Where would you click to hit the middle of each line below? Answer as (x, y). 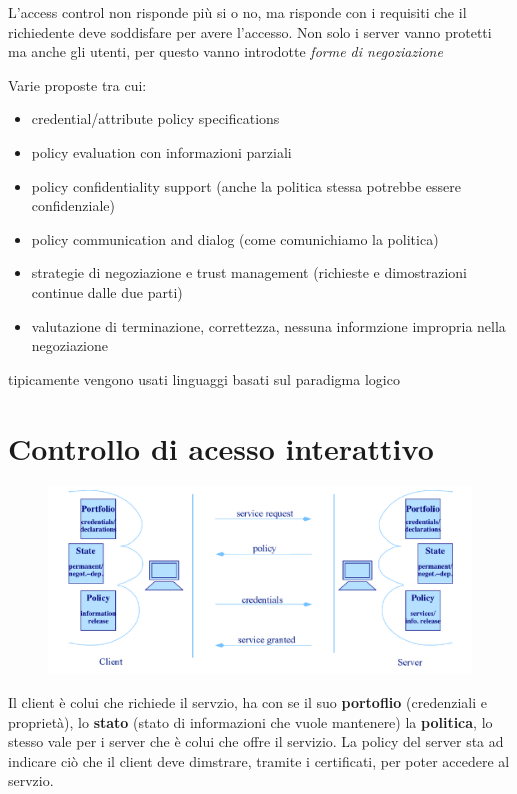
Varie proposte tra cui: (77, 84)
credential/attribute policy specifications (155, 118)
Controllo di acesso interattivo (221, 447)
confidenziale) (73, 205)
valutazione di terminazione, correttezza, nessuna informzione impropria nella (268, 325)
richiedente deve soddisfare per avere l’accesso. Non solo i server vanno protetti (250, 31)
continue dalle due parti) (107, 291)
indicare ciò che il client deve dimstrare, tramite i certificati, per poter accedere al (259, 760)
